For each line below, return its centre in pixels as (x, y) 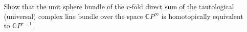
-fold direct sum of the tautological (182, 6)
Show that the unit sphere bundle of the (64, 6)
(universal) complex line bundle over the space (74, 16)
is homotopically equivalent (202, 16)
